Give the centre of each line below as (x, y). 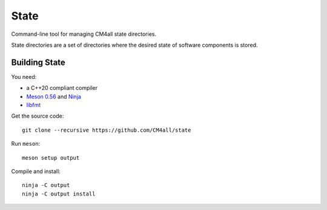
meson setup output (51, 157)
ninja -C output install (59, 194)
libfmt (34, 105)
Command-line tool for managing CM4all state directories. (84, 34)
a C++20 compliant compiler (62, 88)
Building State (38, 62)
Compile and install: (36, 171)
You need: (24, 76)
